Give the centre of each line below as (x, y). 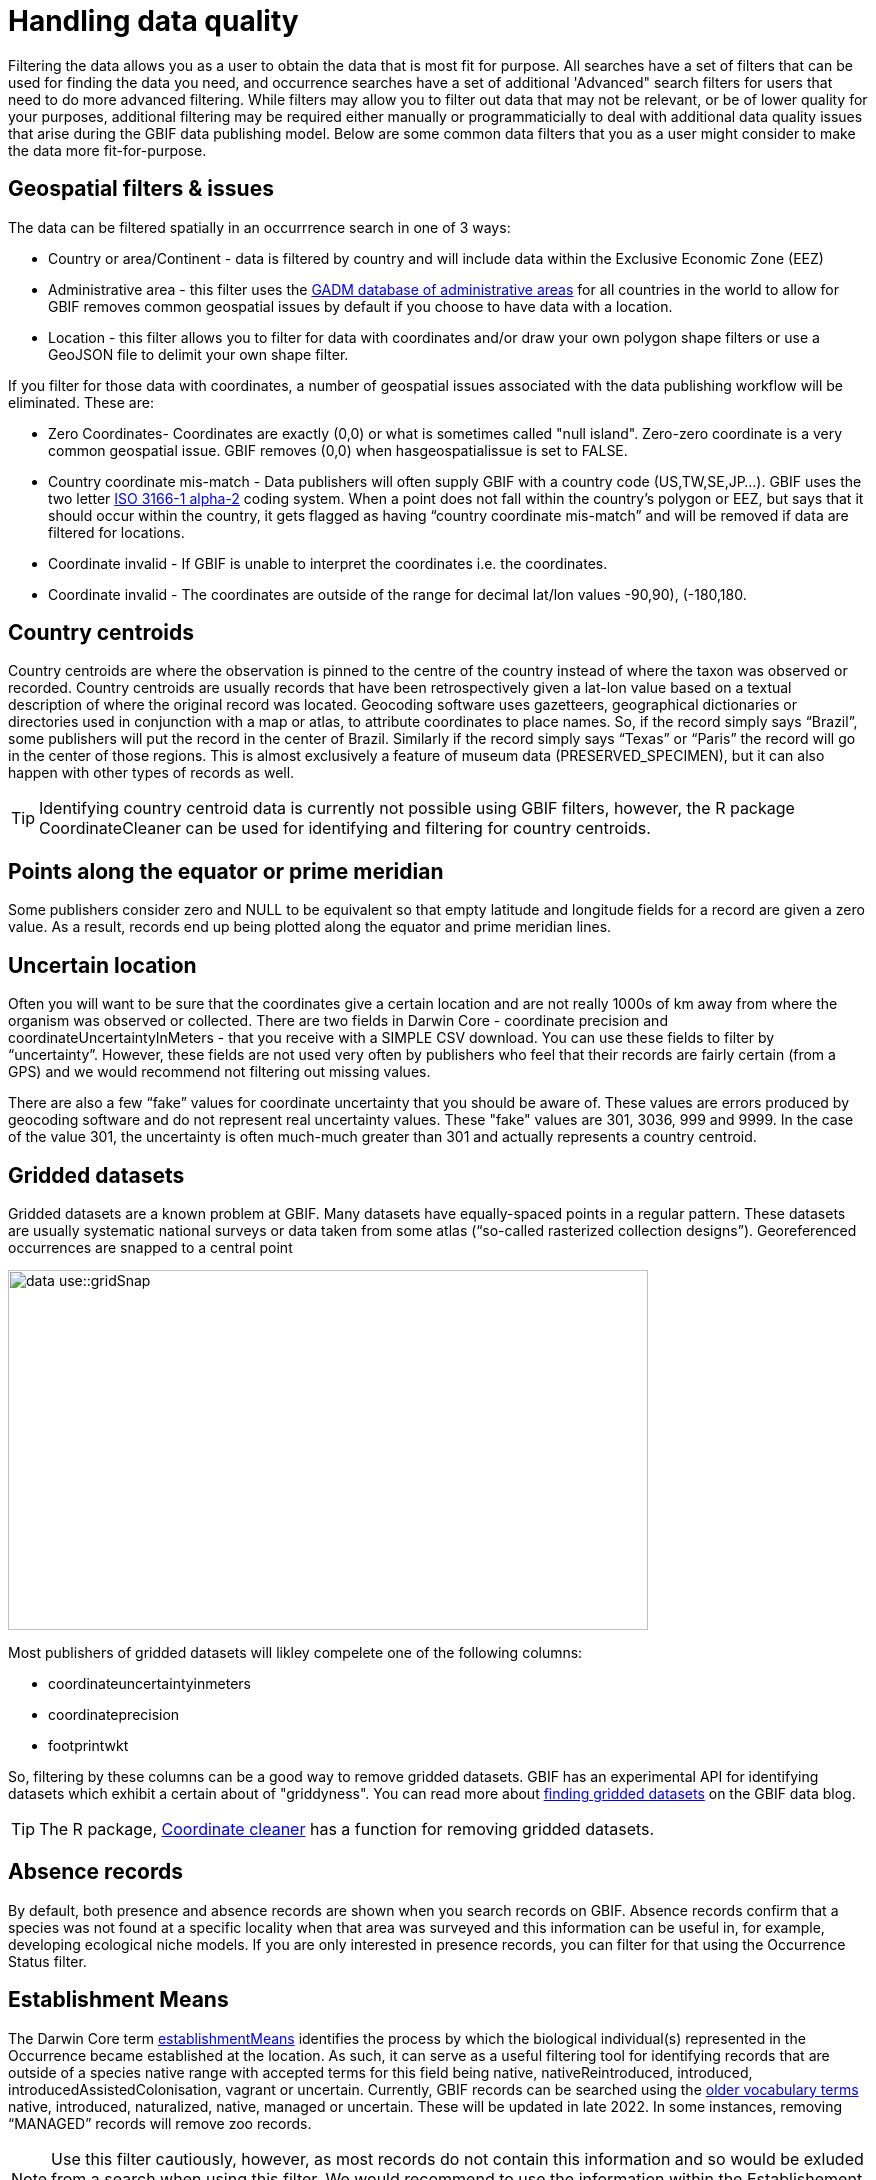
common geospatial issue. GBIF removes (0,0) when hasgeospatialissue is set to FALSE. (338, 450)
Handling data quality (153, 21)
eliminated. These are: (81, 402)
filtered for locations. (116, 532)
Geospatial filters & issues (141, 189)
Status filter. (47, 1961)
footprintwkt (88, 1745)
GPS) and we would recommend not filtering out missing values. (219, 1072)
